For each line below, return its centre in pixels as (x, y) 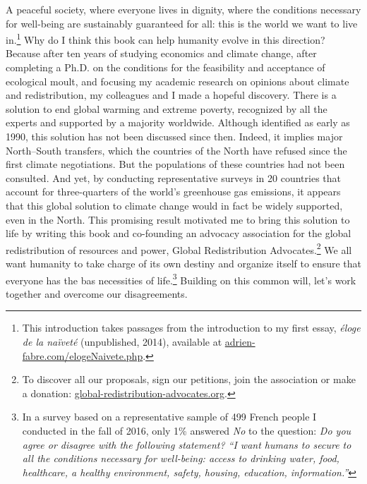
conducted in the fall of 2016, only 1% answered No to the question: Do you (187, 430)
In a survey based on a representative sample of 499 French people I (169, 417)
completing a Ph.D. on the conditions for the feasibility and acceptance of (166, 67)
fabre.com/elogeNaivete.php (83, 355)
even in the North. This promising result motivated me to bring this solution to (178, 219)
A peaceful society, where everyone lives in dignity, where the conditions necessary (183, 9)
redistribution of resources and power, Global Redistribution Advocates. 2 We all (179, 248)
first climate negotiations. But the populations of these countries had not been (175, 164)
